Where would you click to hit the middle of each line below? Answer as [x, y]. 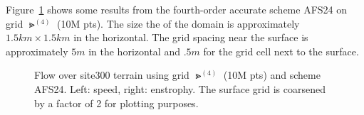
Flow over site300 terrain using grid [112, 75]
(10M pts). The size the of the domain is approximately [178, 23]
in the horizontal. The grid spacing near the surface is [191, 37]
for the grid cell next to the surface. [281, 51]
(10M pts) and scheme [272, 75]
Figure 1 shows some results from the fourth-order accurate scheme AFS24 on [177, 9]
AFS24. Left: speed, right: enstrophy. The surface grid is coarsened [180, 88]
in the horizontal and [134, 51]
